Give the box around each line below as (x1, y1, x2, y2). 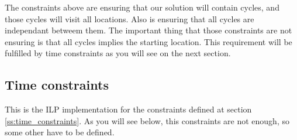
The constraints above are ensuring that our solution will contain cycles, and (5, 1, 279, 13)
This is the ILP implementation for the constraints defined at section (5, 103, 252, 115)
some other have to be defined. (5, 126, 115, 138)
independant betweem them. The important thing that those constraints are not (5, 24, 292, 36)
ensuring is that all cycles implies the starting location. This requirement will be (5, 35, 292, 47)
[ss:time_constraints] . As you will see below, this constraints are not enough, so (5, 114, 289, 127)
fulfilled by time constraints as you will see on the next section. (5, 47, 231, 59)
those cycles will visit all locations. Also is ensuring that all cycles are (5, 12, 254, 25)
